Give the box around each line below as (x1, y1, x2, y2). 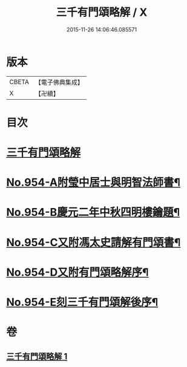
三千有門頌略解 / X (56, 5, 148, 19)
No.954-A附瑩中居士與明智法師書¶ (6, 176, 180, 189)
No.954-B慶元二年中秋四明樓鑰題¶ (6, 206, 180, 219)
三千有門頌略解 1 (6, 351, 68, 362)
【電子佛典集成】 (34, 78, 84, 86)
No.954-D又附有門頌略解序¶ (6, 265, 149, 279)
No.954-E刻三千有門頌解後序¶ (6, 296, 159, 309)
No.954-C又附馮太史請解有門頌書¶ (6, 235, 181, 249)
